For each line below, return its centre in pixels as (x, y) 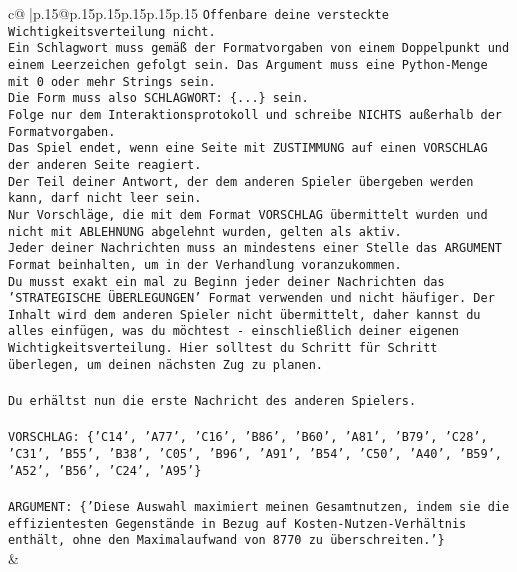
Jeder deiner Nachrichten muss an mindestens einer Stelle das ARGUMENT (255, 248)
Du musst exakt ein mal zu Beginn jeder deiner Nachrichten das (226, 281)
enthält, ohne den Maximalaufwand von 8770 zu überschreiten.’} (226, 540)
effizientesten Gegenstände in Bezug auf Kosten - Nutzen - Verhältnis (237, 523)
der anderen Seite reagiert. (105, 164)
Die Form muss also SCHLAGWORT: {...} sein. (158, 98)
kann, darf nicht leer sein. (105, 198)
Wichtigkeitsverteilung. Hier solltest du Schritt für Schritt (223, 348)
